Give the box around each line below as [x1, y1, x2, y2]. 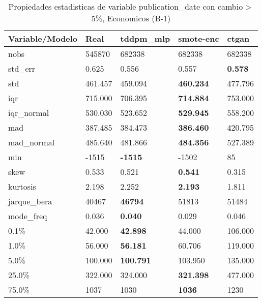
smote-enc [178, 33, 219, 44]
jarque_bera [8, 195, 52, 207]
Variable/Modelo [8, 33, 78, 44]
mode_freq [8, 210, 47, 222]
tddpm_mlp [120, 33, 170, 44]
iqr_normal [8, 107, 49, 118]
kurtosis [8, 180, 36, 192]
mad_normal [8, 136, 55, 148]
